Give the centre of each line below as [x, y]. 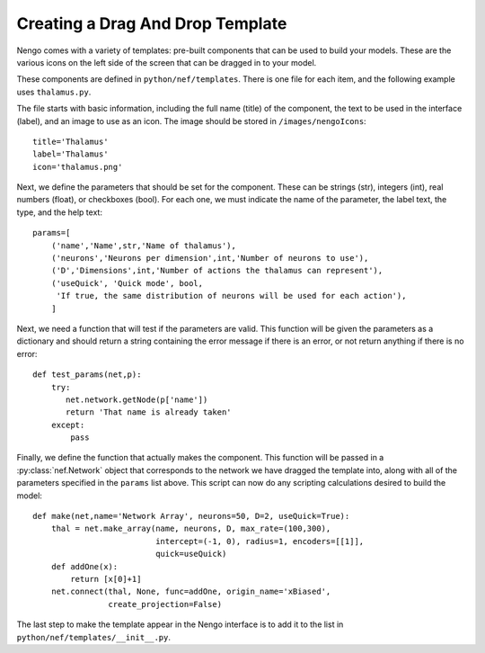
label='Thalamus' [71, 154]
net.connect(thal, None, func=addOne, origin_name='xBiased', [191, 592]
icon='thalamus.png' [78, 167]
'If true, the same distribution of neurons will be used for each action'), [231, 296]
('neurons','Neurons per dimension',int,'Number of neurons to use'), [210, 258]
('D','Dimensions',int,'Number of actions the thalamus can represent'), [217, 271]
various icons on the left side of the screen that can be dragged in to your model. [167, 62]
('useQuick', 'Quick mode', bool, [127, 283]
